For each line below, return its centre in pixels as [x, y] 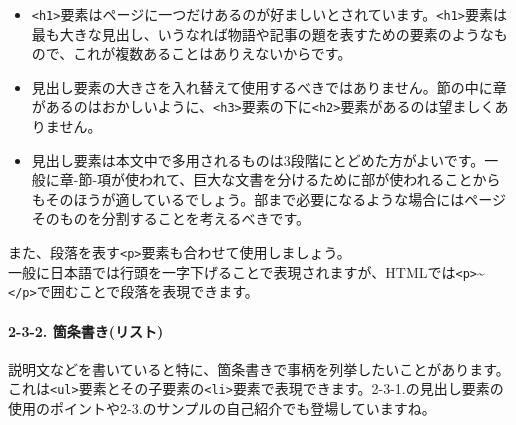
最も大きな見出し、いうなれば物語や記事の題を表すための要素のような [262, 33]
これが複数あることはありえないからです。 [212, 53]
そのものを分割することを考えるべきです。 [170, 218]
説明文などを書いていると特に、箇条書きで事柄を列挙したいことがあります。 [259, 368]
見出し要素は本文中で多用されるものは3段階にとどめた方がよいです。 [258, 159]
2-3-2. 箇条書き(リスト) [86, 330]
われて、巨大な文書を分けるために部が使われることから [320, 179]
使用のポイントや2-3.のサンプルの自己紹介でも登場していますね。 [222, 408]
